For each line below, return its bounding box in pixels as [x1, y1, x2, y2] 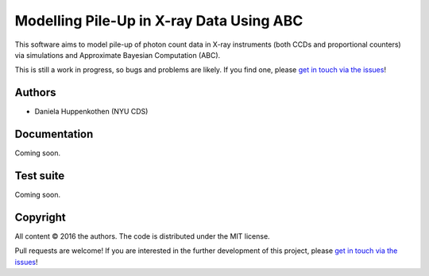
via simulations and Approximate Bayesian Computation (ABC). [14, 50, 221, 59]
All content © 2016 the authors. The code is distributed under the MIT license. [14, 231, 270, 241]
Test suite [14, 169, 65, 182]
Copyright [14, 210, 67, 224]
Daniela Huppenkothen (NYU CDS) [34, 107, 149, 117]
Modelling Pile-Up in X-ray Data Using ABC [14, 12, 303, 29]
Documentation [14, 128, 94, 141]
